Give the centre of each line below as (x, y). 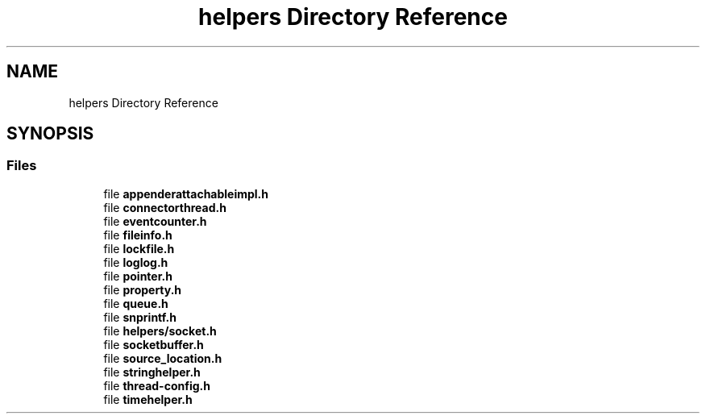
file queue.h (136, 303)
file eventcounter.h (155, 221)
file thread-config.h (157, 385)
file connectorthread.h (165, 207)
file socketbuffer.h (154, 344)
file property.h (143, 289)
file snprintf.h (140, 317)
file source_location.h (163, 358)
